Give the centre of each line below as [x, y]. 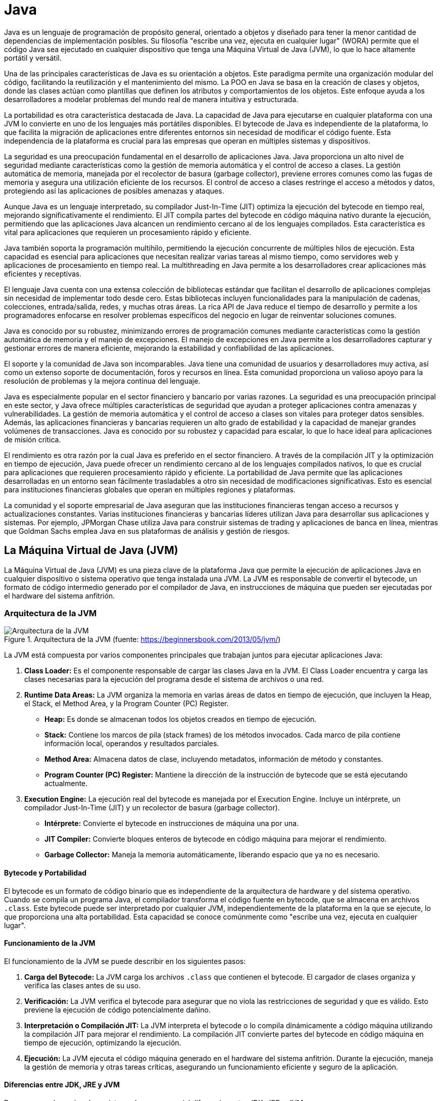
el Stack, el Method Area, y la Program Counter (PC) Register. [127, 704]
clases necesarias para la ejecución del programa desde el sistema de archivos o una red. [174, 679]
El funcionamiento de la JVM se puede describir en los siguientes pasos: [125, 961]
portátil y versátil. [33, 58]
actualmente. [66, 784]
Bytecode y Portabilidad [45, 873]
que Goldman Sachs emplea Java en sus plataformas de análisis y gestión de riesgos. [147, 531]
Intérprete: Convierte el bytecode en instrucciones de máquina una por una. [172, 823]
